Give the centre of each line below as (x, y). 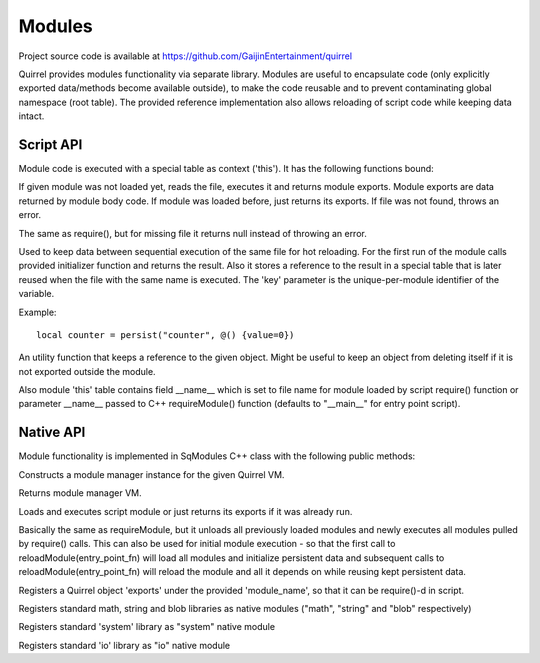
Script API (50, 144)
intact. (31, 116)
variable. (36, 294)
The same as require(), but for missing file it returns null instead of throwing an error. (192, 233)
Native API (52, 432)
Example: (37, 312)
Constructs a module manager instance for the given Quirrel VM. (151, 474)
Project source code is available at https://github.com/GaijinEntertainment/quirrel (185, 56)
